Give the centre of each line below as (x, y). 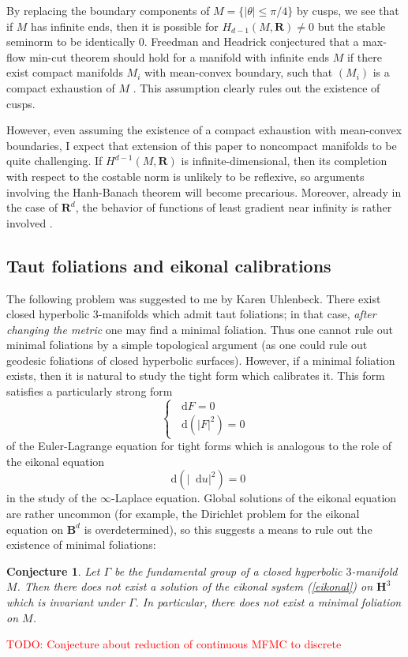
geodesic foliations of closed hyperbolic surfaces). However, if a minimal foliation (201, 360)
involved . (30, 222)
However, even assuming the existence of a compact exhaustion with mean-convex (204, 130)
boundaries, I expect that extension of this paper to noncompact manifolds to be (202, 145)
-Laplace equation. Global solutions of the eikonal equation (254, 498)
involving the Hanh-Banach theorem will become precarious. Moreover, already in (204, 191)
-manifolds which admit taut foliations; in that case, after (237, 314)
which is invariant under (66, 601)
